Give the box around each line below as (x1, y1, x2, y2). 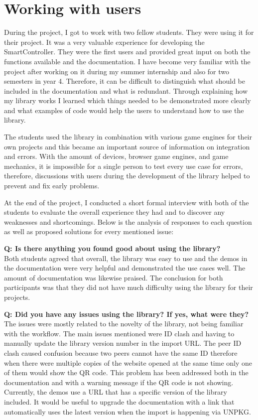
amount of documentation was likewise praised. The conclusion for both (4, 272, 223, 282)
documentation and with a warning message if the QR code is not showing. (4, 377, 234, 387)
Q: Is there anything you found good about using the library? (4, 243, 221, 253)
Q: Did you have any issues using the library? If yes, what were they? (4, 308, 249, 319)
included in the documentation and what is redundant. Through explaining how (4, 85, 248, 96)
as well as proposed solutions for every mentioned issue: (4, 226, 174, 237)
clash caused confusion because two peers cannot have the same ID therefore (4, 347, 238, 358)
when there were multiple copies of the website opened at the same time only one (4, 357, 253, 368)
